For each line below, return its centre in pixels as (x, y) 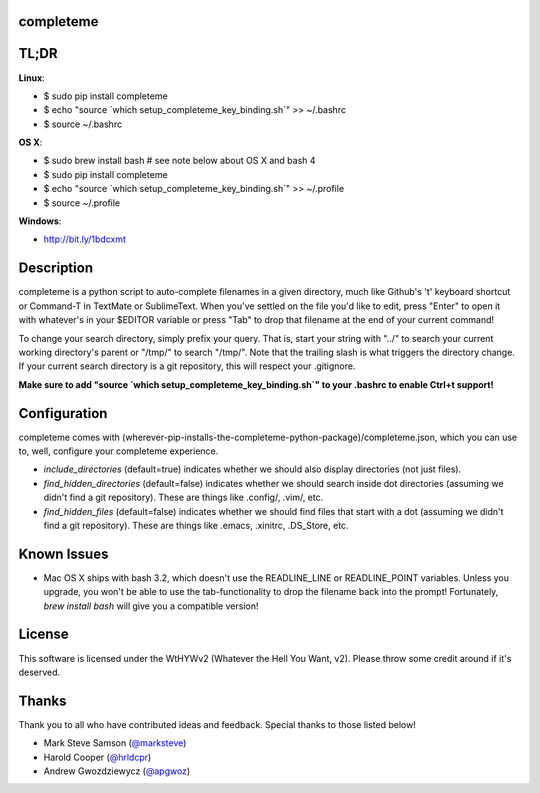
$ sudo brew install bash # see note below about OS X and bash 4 (179, 161)
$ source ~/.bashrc (83, 124)
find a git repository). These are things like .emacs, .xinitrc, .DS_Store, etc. (196, 525)
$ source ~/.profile (82, 202)
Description (56, 268)
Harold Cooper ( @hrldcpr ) (97, 757)
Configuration (63, 413)
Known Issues (63, 553)
